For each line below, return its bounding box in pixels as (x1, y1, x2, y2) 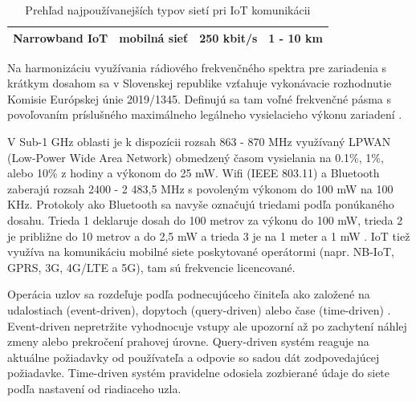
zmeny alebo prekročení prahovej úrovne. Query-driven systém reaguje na (7, 333, 369, 350)
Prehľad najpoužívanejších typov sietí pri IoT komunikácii (25, 2, 311, 18)
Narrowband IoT (13, 29, 108, 46)
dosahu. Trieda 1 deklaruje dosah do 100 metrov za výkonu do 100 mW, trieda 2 (7, 212, 403, 229)
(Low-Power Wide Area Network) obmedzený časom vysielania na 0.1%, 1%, (7, 148, 384, 165)
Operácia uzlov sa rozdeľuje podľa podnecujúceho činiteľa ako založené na (7, 286, 370, 303)
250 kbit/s (199, 29, 258, 46)
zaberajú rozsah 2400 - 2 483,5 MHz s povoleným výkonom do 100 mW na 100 (7, 180, 394, 197)
